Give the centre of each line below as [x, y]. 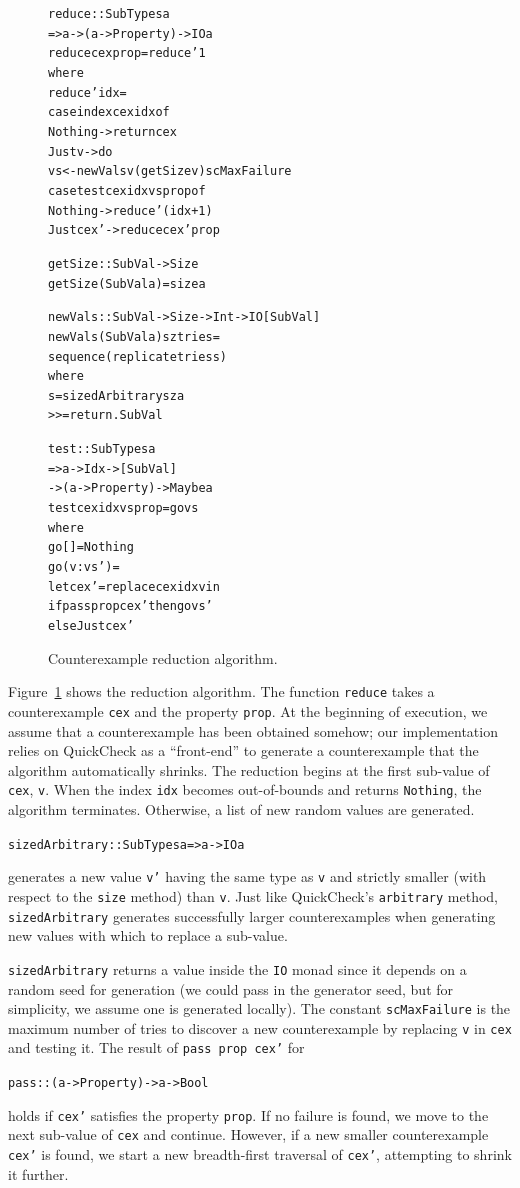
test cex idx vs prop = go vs [123, 508]
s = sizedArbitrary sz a [116, 395]
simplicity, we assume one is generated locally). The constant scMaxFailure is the [259, 1008]
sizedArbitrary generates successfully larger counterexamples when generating [252, 915]
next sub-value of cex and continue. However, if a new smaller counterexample [248, 1134]
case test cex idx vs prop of [127, 190]
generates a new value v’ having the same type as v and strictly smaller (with [247, 876]
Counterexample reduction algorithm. [163, 657]
